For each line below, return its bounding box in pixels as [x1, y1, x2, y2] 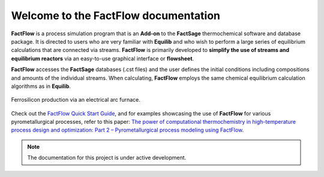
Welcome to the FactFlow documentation [11, 9, 221, 22]
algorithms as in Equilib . [11, 83, 71, 90]
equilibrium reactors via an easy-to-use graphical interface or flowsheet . [11, 54, 194, 62]
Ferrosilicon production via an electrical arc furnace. [11, 96, 141, 103]
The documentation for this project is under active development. [27, 154, 187, 161]
